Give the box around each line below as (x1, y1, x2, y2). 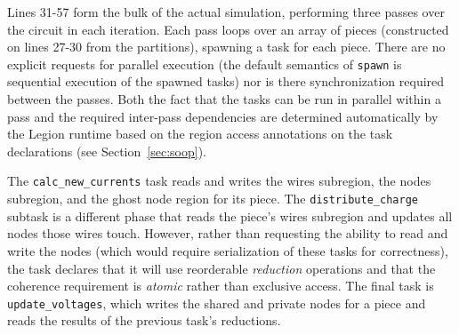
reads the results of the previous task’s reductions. (7, 311, 281, 330)
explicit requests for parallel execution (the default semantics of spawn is (7, 54, 402, 73)
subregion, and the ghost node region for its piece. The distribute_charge (7, 189, 418, 208)
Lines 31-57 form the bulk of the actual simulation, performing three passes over (7, 3, 445, 20)
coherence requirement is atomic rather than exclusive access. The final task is (7, 276, 434, 295)
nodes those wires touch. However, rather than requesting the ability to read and (7, 224, 448, 243)
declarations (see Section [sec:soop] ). (7, 141, 206, 160)
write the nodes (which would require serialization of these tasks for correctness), (7, 241, 448, 259)
